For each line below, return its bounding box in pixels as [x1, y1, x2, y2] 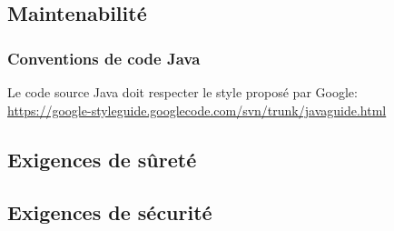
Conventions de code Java [7, 46, 201, 69]
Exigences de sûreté [7, 145, 197, 173]
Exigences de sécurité [7, 198, 212, 226]
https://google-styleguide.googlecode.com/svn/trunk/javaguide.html [7, 100, 387, 119]
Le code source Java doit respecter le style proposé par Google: [7, 83, 358, 101]
